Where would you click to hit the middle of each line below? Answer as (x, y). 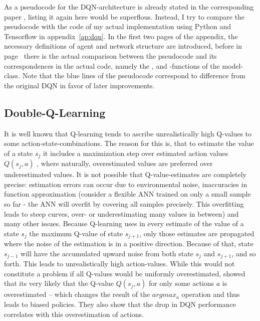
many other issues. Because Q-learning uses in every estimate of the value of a (124, 223)
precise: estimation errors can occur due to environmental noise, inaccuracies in (126, 184)
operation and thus (211, 294)
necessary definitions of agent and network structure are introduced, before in (123, 46)
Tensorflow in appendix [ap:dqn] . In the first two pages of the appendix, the (121, 36)
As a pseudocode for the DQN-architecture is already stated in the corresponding (129, 7)
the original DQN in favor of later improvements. (79, 85)
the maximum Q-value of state (76, 233)
